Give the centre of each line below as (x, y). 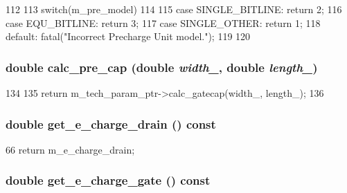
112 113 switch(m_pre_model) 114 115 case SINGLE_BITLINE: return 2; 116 (174, 9)
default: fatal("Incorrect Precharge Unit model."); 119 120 (128, 36)
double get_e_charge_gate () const (108, 180)
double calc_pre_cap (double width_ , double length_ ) (162, 67)
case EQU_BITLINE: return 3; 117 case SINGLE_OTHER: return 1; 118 (163, 22)
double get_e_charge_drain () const (111, 123)
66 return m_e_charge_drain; (70, 149)
